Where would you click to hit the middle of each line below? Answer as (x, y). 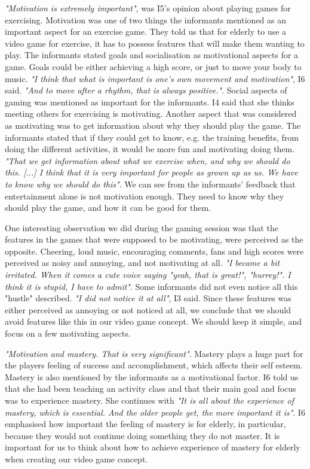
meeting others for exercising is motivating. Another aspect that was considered (151, 114)
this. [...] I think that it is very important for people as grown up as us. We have (151, 172)
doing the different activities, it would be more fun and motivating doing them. (150, 149)
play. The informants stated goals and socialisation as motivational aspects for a (152, 55)
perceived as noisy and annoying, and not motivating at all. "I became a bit (142, 263)
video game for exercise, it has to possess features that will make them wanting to (155, 43)
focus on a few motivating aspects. (68, 333)
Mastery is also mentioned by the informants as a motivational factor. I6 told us (152, 376)
